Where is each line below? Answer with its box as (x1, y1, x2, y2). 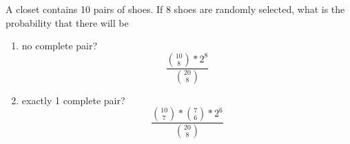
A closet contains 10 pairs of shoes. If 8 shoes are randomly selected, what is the (6, 2, 345, 16)
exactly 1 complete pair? (21, 93, 125, 107)
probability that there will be (6, 15, 129, 29)
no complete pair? (21, 38, 98, 53)
